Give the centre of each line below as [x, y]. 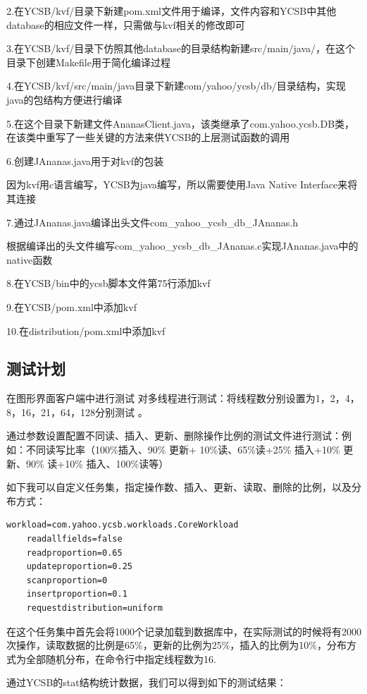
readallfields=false [74, 539]
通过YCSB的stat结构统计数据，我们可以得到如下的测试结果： [147, 682]
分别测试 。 [121, 412]
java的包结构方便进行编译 [64, 99]
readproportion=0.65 [74, 553]
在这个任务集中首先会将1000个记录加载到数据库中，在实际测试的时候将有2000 [184, 631]
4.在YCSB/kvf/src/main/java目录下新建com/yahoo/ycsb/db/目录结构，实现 [176, 86]
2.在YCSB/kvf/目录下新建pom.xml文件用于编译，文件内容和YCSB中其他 [172, 11]
